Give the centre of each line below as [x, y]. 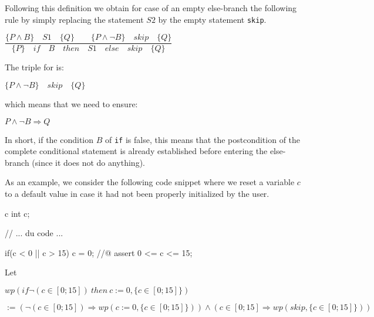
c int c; [17, 213]
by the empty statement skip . [212, 19]
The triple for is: [34, 67]
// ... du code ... [34, 233]
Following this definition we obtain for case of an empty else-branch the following [151, 8]
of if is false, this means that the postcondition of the [203, 139]
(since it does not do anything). [88, 162]
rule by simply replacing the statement [74, 19]
